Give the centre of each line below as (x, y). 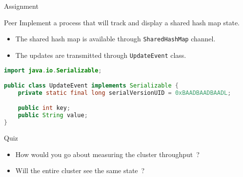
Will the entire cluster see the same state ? (80, 170)
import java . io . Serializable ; (53, 70)
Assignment (21, 6)
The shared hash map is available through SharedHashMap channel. (115, 39)
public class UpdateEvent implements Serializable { (91, 86)
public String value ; (53, 115)
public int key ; (44, 108)
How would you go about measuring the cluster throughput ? (107, 154)
